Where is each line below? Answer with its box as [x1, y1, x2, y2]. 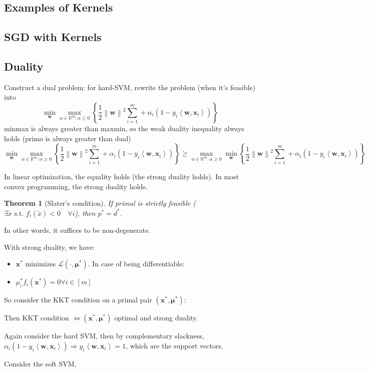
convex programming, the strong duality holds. [4, 181, 148, 191]
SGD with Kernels [4, 29, 102, 45]
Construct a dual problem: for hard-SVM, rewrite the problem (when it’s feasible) [4, 82, 256, 92]
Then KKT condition [4, 312, 69, 323]
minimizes [25, 258, 56, 269]
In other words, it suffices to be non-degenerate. [4, 224, 151, 235]
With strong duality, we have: [4, 241, 95, 252]
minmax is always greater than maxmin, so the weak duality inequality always [4, 123, 244, 133]
